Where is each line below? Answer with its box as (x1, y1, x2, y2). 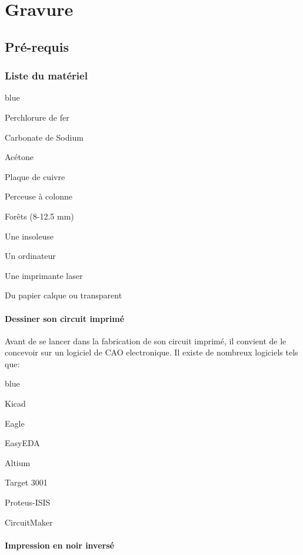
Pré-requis (5, 37, 69, 55)
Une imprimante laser (5, 269, 83, 281)
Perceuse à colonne (5, 190, 73, 202)
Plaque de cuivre (5, 170, 65, 182)
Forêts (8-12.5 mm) (5, 210, 74, 222)
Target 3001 (5, 476, 48, 488)
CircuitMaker (5, 516, 53, 528)
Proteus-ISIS (5, 496, 51, 509)
